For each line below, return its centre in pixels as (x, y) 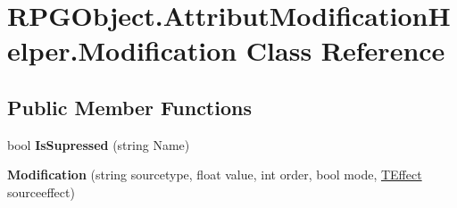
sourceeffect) (41, 191)
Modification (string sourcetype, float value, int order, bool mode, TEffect (215, 175)
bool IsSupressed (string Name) (99, 144)
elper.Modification (122, 50)
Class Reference (345, 50)
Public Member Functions (129, 107)
